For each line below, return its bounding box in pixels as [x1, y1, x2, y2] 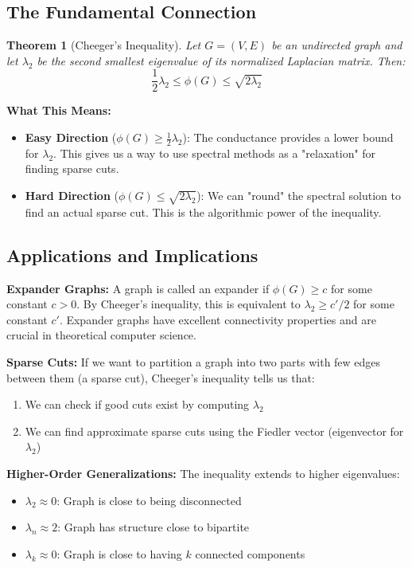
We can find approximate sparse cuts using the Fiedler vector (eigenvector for [25, 422, 404, 439]
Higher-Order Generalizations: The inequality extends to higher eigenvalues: [6, 464, 400, 481]
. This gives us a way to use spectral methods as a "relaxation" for [53, 144, 376, 161]
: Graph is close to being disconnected [56, 492, 242, 508]
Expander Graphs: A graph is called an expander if [6, 280, 270, 296]
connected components [195, 545, 305, 562]
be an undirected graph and [271, 37, 402, 53]
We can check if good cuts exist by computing [25, 396, 250, 413]
